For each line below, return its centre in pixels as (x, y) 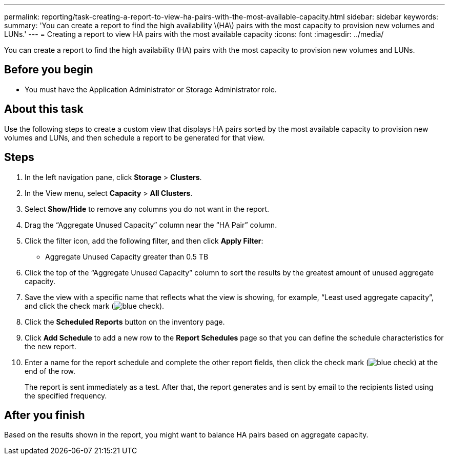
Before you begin (49, 70)
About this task (44, 109)
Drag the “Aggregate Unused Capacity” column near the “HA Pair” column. (151, 225)
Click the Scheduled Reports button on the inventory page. (125, 322)
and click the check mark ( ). (95, 306)
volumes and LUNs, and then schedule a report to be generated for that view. (135, 137)
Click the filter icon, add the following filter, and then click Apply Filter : (144, 241)
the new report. (50, 346)
